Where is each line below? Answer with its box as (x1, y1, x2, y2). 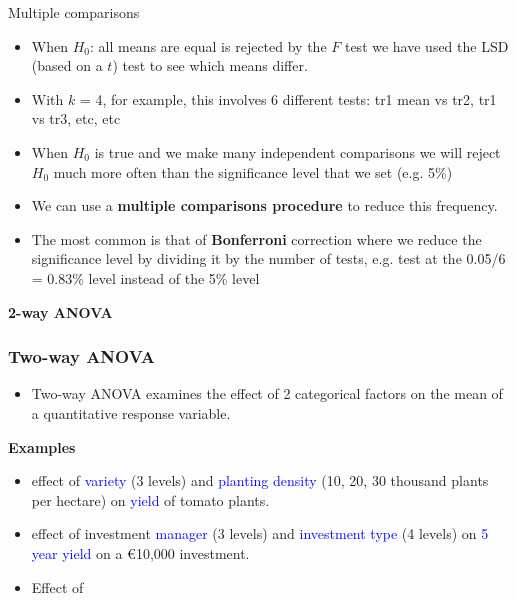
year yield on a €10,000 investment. (31, 542, 250, 563)
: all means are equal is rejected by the (89, 35, 327, 56)
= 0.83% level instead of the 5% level (31, 267, 260, 288)
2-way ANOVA (8, 301, 113, 322)
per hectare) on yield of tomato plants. (31, 489, 270, 510)
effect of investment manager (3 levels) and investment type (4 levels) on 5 (31, 523, 489, 544)
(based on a (31, 55, 103, 76)
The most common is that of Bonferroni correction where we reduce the (31, 228, 482, 249)
